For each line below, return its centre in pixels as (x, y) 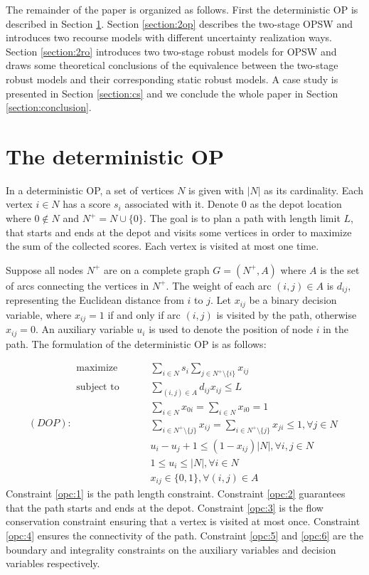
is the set (340, 269)
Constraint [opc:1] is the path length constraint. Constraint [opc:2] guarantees (176, 494)
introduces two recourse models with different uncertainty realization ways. (169, 37)
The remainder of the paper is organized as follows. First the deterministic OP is (182, 9)
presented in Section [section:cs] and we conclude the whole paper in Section (172, 93)
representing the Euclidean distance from (95, 300)
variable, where (39, 314)
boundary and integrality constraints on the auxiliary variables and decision (171, 549)
